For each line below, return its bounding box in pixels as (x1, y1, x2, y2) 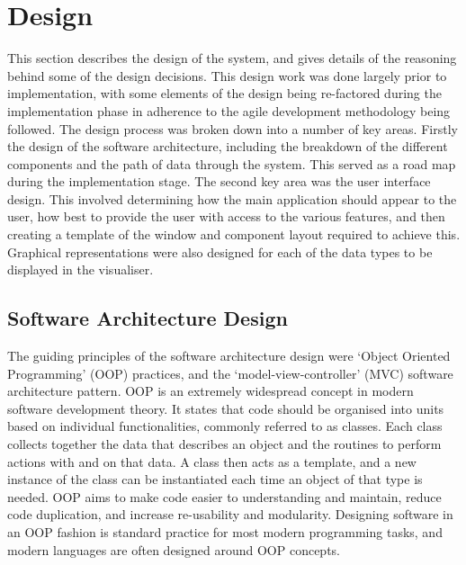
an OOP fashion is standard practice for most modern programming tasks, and (7, 522, 443, 541)
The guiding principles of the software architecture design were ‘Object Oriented (7, 346, 451, 365)
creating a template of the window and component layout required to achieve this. (7, 225, 461, 244)
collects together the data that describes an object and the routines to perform (7, 435, 442, 453)
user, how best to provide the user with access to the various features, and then (7, 207, 445, 226)
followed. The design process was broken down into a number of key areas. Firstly (7, 119, 458, 138)
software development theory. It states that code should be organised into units (7, 399, 444, 417)
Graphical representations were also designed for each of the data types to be (7, 242, 433, 261)
